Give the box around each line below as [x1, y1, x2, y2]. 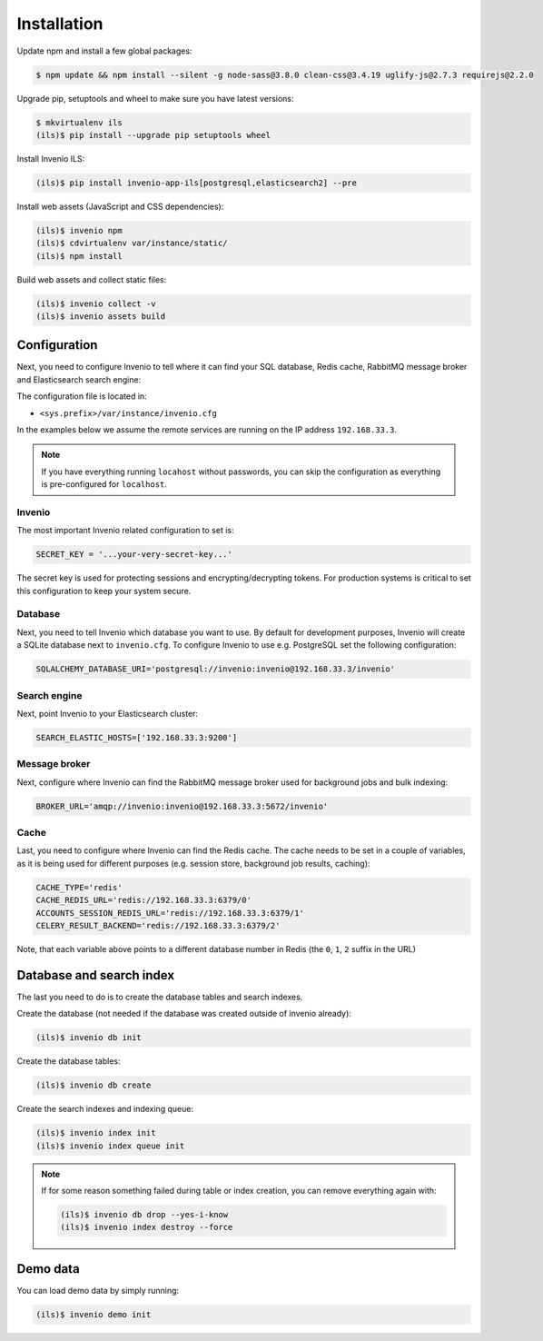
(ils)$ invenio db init [35, 1032, 143, 1043]
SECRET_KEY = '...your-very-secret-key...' [35, 550, 233, 560]
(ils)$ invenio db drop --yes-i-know [60, 1209, 229, 1219]
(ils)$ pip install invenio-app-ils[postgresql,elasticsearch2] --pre [35, 177, 358, 188]
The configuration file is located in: [16, 391, 147, 402]
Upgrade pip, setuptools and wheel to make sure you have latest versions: [16, 93, 294, 104]
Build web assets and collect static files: [16, 273, 167, 285]
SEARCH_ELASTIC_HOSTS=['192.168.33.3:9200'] [35, 732, 238, 742]
